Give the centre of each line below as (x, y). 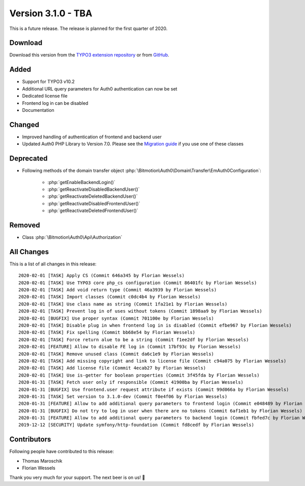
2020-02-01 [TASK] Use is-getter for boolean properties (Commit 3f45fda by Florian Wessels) (139, 375)
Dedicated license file (45, 96)
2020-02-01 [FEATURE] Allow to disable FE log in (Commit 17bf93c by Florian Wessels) (130, 347)
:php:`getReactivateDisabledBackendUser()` (94, 189)
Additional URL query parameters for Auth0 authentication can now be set (100, 88)
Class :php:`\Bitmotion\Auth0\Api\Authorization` (72, 237)
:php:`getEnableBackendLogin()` (81, 182)
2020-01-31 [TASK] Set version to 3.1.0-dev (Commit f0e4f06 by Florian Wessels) (123, 396)
